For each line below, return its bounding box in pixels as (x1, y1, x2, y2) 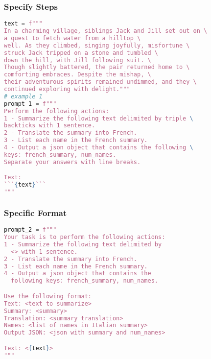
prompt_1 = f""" (4, 100, 57, 107)
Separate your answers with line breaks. (4, 158, 141, 166)
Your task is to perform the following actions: (4, 234, 165, 241)
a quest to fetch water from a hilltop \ (4, 34, 141, 42)
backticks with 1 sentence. (4, 122, 95, 129)
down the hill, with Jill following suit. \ (4, 56, 151, 64)
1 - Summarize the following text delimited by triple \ (4, 115, 193, 122)
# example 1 (4, 93, 43, 100)
